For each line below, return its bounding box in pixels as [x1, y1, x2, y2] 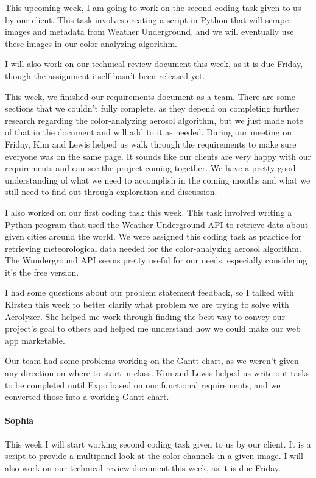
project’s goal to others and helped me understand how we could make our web [5, 322, 301, 335]
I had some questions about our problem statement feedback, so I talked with [5, 286, 294, 299]
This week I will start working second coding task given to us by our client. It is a [5, 437, 311, 450]
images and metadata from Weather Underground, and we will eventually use [5, 25, 294, 38]
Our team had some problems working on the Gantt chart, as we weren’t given [5, 354, 299, 367]
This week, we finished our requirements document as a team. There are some [5, 90, 295, 102]
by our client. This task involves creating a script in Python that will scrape [5, 13, 289, 26]
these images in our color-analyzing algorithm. [5, 37, 177, 49]
